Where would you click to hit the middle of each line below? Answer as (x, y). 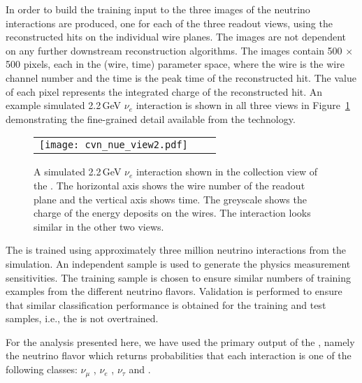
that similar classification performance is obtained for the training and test (166, 304)
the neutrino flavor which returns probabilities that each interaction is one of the (179, 355)
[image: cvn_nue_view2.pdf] (114, 145)
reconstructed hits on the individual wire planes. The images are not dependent (176, 37)
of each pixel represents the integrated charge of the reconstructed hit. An (164, 91)
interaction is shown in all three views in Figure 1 (243, 105)
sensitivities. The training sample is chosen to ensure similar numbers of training (178, 277)
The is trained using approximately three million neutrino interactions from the (176, 250)
